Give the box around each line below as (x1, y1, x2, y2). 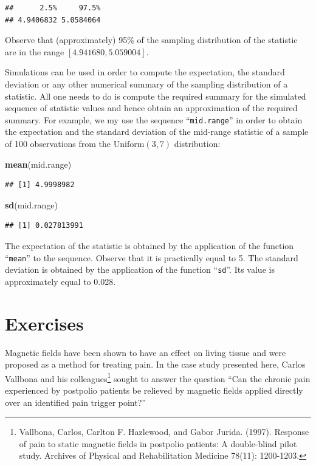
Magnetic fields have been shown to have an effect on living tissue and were (5, 346, 286, 358)
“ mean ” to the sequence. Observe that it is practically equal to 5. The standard (5, 251, 298, 264)
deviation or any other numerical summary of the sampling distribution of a (5, 77, 288, 90)
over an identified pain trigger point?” (5, 396, 146, 408)
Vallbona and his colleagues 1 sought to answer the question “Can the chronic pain (5, 370, 311, 385)
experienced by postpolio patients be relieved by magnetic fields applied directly (5, 384, 303, 397)
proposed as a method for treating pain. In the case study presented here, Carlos (5, 358, 306, 371)
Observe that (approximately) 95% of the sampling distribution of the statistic (5, 33, 298, 46)
